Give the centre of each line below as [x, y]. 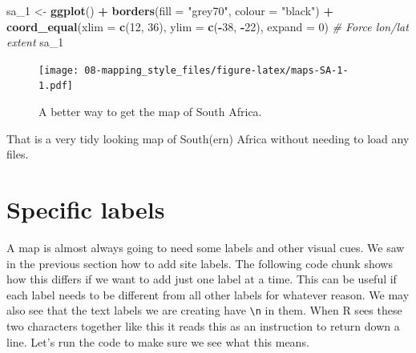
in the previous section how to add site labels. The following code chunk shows [200, 263]
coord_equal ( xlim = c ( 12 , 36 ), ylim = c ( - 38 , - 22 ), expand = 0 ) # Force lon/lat [208, 26]
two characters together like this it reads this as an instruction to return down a [203, 326]
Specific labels [86, 209]
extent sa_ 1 [35, 42]
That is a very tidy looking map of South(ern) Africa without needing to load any [208, 138]
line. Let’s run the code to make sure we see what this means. [158, 341]
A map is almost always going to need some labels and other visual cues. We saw [206, 247]
